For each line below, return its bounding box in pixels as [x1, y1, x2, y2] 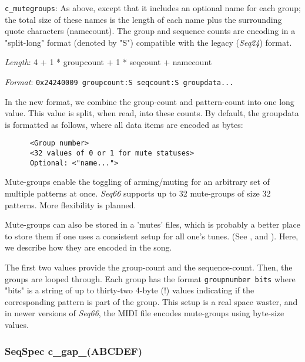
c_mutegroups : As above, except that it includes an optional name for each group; [5, 2, 301, 13]
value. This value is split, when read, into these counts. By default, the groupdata [5, 107, 299, 119]
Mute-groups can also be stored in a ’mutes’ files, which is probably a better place [5, 218, 301, 231]
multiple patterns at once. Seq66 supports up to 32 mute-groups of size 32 [5, 187, 271, 199]
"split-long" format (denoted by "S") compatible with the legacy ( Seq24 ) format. [5, 36, 292, 48]
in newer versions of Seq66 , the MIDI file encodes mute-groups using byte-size [5, 307, 284, 319]
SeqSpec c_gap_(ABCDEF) [5, 343, 142, 358]
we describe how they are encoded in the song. [5, 241, 172, 253]
